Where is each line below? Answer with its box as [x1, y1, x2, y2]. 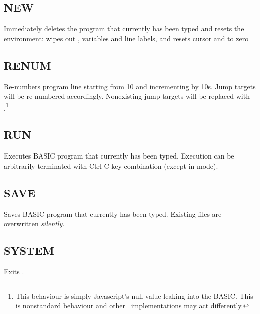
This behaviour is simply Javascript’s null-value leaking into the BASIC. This [15, 290, 253, 301]
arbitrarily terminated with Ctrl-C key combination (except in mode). [4, 160, 218, 171]
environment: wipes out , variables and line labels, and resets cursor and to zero [4, 33, 249, 43]
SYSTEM [4, 243, 54, 258]
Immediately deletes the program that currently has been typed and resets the [4, 23, 244, 34]
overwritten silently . [4, 218, 65, 229]
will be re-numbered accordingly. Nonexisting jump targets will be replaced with [4, 91, 250, 101]
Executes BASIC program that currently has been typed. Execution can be [4, 150, 234, 161]
